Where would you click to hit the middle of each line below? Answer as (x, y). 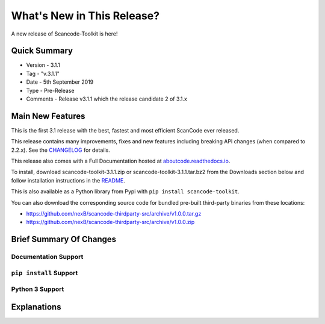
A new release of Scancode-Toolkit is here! (64, 34)
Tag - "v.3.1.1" (43, 73)
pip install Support (45, 273)
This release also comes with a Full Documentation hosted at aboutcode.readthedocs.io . (121, 161)
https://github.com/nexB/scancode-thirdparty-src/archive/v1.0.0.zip (110, 222)
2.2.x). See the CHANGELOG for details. (61, 150)
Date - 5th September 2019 (60, 82)
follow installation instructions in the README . (68, 180)
